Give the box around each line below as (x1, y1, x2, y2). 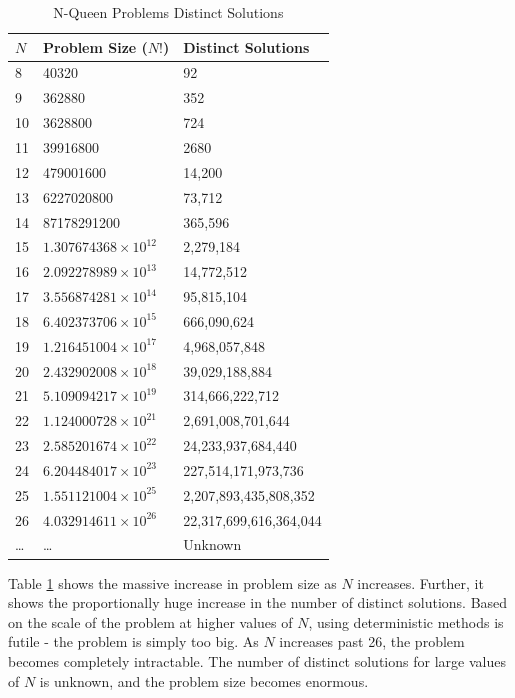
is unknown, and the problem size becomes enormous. (39, 670, 369, 691)
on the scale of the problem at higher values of (8, 611, 293, 632)
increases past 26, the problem (279, 631, 465, 652)
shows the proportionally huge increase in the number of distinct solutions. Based (8, 592, 508, 613)
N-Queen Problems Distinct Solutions (53, 2, 284, 22)
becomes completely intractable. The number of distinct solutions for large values (8, 650, 506, 671)
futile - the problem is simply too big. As (8, 631, 259, 652)
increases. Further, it (357, 572, 484, 593)
